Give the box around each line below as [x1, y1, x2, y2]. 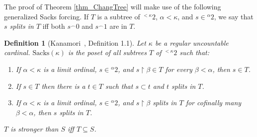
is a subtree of [97, 11, 140, 21]
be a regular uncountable [155, 37, 229, 48]
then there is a [41, 80, 86, 91]
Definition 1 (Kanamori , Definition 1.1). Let [4, 37, 146, 48]
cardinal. [4, 47, 30, 58]
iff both [42, 21, 65, 31]
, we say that [214, 11, 254, 21]
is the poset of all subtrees [68, 47, 147, 58]
